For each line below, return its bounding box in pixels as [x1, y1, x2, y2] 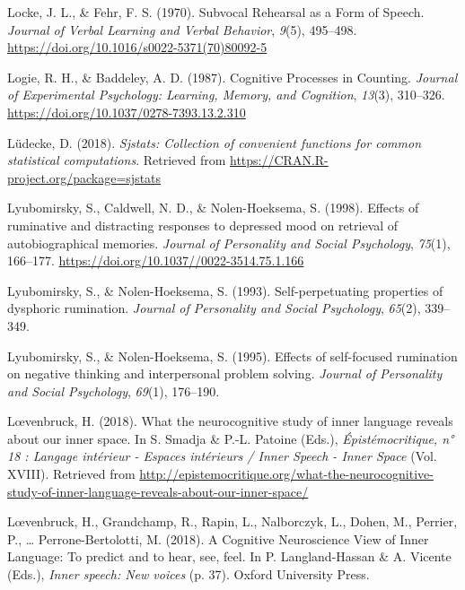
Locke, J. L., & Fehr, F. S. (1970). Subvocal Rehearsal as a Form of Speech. [7, 3, 425, 21]
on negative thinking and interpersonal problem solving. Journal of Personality [7, 364, 443, 383]
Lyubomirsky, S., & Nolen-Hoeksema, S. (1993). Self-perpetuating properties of [7, 281, 443, 299]
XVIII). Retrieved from [7, 464, 136, 483]
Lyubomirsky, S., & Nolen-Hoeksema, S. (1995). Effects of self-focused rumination [7, 346, 458, 365]
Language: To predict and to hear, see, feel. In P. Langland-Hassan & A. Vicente [7, 547, 452, 566]
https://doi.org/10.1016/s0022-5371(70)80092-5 [7, 38, 268, 56]
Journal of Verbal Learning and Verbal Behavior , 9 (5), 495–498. [7, 20, 357, 39]
